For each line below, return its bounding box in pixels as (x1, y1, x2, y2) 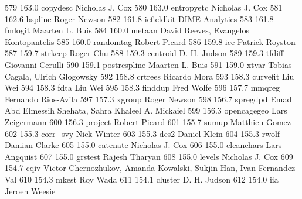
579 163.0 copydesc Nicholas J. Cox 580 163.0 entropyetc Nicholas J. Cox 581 (5, 1, 283, 13)
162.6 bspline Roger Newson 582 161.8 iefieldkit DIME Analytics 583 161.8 (5, 12, 274, 25)
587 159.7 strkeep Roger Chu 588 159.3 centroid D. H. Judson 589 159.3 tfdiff (5, 47, 284, 59)
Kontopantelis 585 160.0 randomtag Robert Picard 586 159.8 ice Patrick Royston (5, 35, 296, 47)
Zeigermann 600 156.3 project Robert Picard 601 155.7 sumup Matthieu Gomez (5, 115, 291, 128)
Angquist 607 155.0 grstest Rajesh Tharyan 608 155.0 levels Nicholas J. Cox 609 (5, 150, 293, 162)
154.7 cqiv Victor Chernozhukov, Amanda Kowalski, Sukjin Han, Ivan (5, 162, 256, 174)
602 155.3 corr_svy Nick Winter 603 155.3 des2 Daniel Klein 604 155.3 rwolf (5, 127, 280, 139)
